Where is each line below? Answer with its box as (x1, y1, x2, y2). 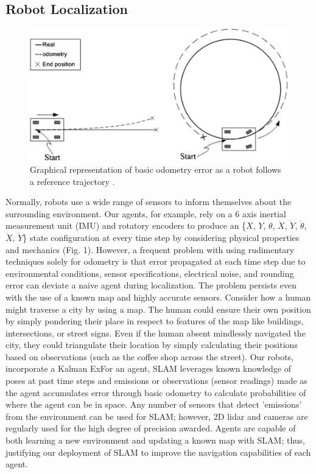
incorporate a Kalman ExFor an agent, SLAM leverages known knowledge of (5, 362, 292, 375)
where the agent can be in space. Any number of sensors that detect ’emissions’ (5, 398, 302, 411)
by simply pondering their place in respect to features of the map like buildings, (5, 315, 304, 327)
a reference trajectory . (30, 175, 115, 187)
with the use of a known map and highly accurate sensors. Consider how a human (5, 290, 311, 303)
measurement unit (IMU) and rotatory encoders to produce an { (5, 219, 247, 232)
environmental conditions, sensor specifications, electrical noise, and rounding (5, 267, 294, 279)
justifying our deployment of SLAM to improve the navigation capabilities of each (5, 445, 311, 458)
